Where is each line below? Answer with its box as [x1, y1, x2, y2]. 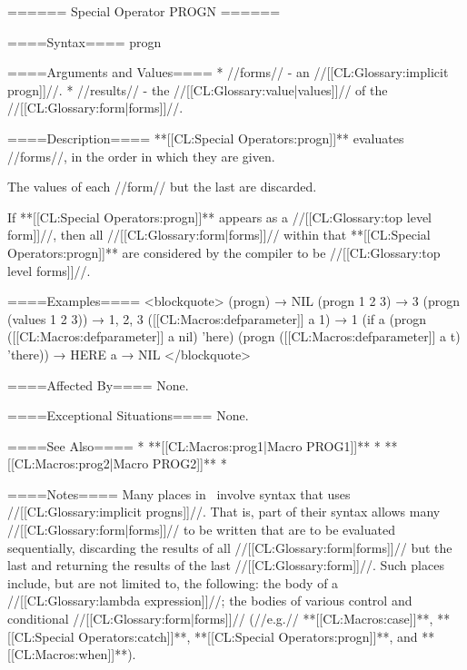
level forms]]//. [7, 261, 91, 280]
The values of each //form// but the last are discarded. [7, 177, 317, 196]
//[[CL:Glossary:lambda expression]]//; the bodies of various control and [7, 591, 412, 610]
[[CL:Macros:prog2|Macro [7, 454, 149, 473]
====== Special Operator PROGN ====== [7, 2, 281, 20]
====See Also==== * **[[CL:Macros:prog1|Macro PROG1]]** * [7, 436, 381, 455]
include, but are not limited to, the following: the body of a [7, 573, 339, 592]
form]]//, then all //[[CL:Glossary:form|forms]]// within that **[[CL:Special [7, 225, 431, 244]
